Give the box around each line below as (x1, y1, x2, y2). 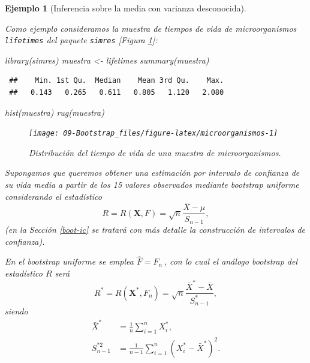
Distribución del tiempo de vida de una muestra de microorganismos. (29, 146, 281, 158)
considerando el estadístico (5, 190, 102, 202)
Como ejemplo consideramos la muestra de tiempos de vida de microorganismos (5, 22, 297, 34)
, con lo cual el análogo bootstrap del (164, 255, 298, 268)
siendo (5, 305, 28, 317)
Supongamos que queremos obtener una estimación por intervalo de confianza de (5, 166, 300, 179)
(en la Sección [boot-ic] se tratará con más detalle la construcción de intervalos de (5, 223, 305, 235)
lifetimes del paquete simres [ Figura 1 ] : (5, 34, 158, 46)
